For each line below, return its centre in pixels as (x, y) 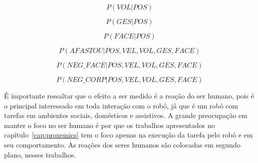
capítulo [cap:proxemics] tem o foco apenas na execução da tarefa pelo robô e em (129, 135)
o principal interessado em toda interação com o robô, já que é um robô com (121, 105)
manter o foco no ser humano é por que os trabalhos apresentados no (110, 125)
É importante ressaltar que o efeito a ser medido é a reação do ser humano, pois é (129, 95)
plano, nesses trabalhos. (40, 154)
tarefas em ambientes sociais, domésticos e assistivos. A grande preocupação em (126, 115)
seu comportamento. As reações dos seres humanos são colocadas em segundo (122, 144)
